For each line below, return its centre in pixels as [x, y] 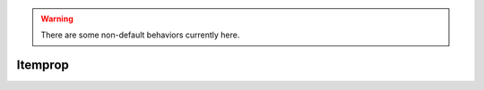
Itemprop [43, 65]
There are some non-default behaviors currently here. [140, 35]
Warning [57, 19]
